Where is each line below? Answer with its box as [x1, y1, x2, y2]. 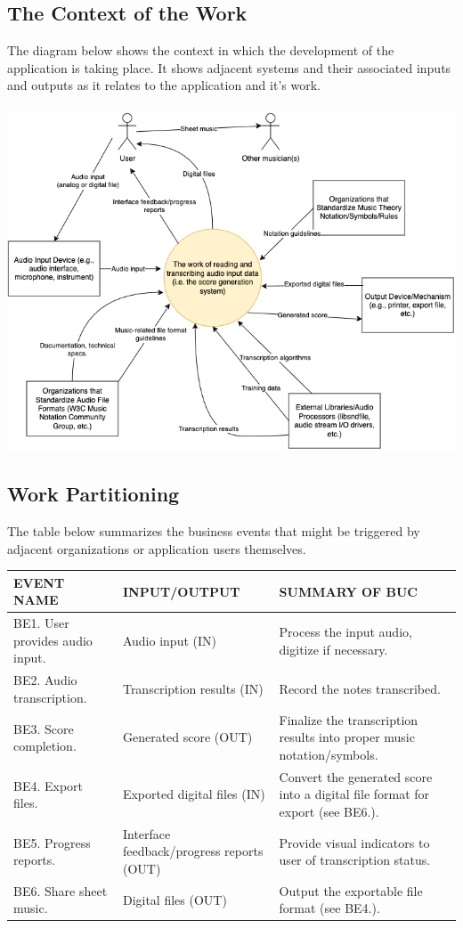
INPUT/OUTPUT [122, 582, 240, 600]
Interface [122, 824, 171, 843]
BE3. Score [13, 719, 74, 737]
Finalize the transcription [279, 710, 418, 729]
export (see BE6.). [279, 802, 379, 820]
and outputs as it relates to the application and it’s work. [7, 76, 321, 94]
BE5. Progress [13, 833, 91, 851]
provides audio [13, 631, 93, 649]
